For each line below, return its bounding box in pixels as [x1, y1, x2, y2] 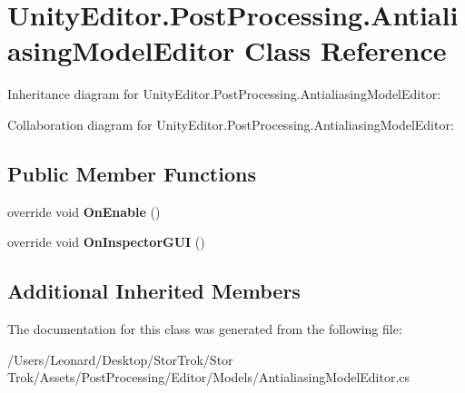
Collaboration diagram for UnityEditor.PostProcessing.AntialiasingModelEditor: [7, 114, 454, 133]
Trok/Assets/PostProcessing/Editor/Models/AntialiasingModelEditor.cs [7, 368, 411, 387]
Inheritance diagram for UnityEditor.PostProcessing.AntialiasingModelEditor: [7, 84, 441, 103]
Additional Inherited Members [7, 277, 301, 305]
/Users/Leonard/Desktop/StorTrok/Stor [7, 349, 233, 368]
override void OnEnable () [7, 201, 161, 221]
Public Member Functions [7, 159, 256, 187]
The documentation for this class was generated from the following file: [7, 319, 402, 339]
